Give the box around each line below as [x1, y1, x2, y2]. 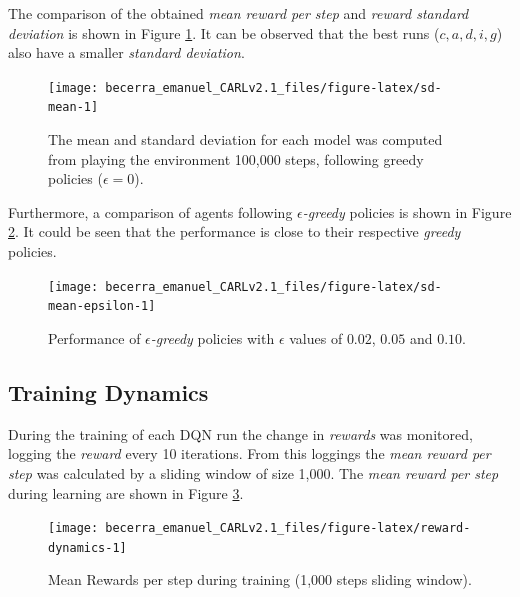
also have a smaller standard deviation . [8, 42, 245, 63]
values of [289, 327, 343, 348]
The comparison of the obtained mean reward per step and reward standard [8, 3, 469, 23]
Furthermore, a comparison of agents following [8, 201, 293, 222]
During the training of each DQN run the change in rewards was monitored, [8, 423, 473, 444]
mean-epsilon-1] [48, 299, 156, 314]
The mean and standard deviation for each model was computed [48, 129, 443, 150]
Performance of [48, 327, 141, 348]
